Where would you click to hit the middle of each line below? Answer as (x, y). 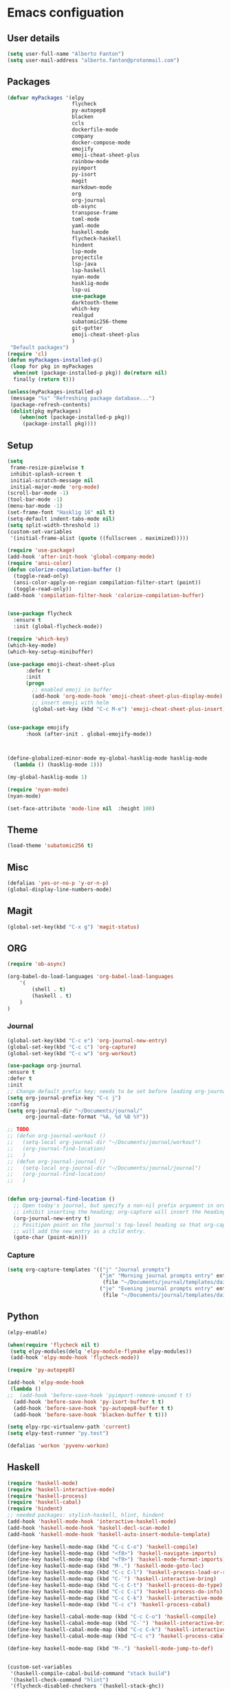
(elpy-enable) (27, 1332)
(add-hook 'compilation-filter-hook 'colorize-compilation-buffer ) (106, 595)
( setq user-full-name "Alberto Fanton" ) (66, 54)
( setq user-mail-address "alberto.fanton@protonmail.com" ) (93, 60)
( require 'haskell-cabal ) (44, 1502)
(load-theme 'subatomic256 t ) (51, 846)
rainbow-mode (90, 162)
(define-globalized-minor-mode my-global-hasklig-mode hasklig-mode (107, 758)
